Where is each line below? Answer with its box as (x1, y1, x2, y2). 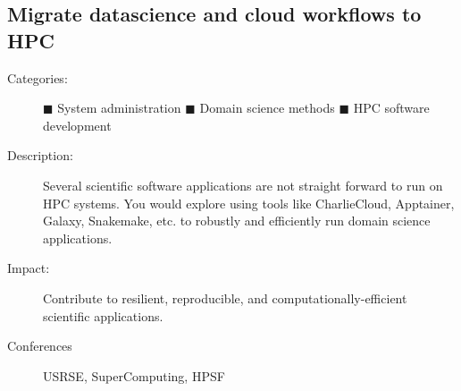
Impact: (7, 259, 50, 277)
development (43, 115, 112, 134)
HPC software (353, 98, 430, 117)
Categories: (7, 68, 68, 87)
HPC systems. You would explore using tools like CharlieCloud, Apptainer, (43, 193, 455, 212)
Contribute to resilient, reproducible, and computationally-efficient (43, 288, 407, 307)
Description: (7, 146, 73, 165)
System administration (57, 98, 181, 117)
